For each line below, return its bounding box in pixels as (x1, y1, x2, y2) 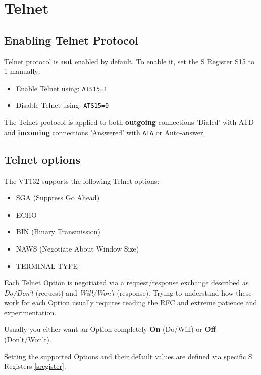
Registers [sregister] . (4, 361, 66, 371)
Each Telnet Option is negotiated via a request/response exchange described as (4, 277, 249, 288)
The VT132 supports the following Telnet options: (4, 175, 160, 186)
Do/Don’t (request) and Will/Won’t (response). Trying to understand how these (4, 287, 252, 298)
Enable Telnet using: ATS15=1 (16, 82, 108, 93)
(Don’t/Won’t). (4, 334, 51, 345)
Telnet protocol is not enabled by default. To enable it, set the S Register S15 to (4, 56, 254, 66)
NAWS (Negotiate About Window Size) (16, 243, 139, 254)
